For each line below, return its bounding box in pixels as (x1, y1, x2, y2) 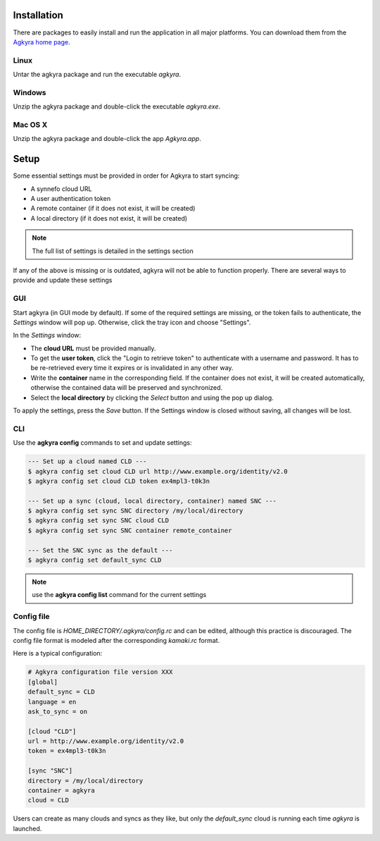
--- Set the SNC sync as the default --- (27, 546, 173, 554)
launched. (13, 824, 42, 833)
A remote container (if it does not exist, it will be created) (30, 204, 196, 213)
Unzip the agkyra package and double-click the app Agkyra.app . (13, 135, 202, 143)
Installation (13, 9, 63, 21)
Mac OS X (13, 120, 48, 130)
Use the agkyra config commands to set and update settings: (13, 438, 192, 447)
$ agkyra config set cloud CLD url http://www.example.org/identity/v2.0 (27, 467, 288, 475)
